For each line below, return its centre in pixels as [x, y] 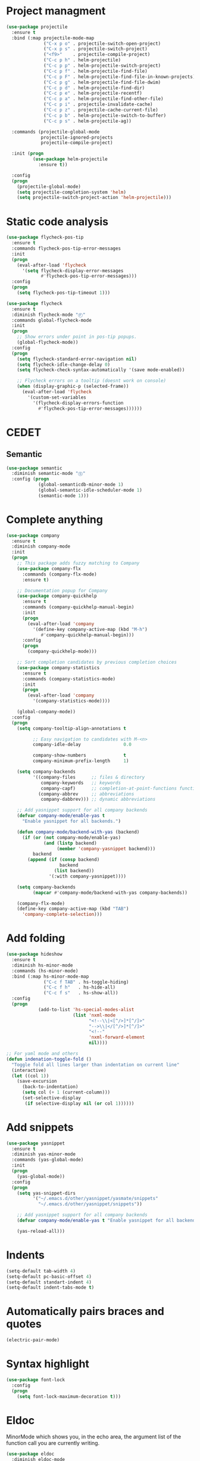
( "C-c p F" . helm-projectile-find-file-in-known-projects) [120, 77]
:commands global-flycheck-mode [52, 320]
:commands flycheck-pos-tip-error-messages [66, 248]
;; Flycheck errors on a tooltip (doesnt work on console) [92, 381]
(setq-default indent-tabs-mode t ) [50, 1288]
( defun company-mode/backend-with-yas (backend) [78, 832]
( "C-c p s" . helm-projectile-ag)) [88, 121]
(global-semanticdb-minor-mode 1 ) [81, 485]
